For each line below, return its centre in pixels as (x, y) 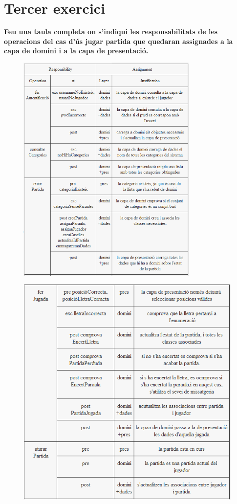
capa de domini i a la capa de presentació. (76, 51)
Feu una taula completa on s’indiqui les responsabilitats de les (111, 32)
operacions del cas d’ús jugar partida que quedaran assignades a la (118, 41)
